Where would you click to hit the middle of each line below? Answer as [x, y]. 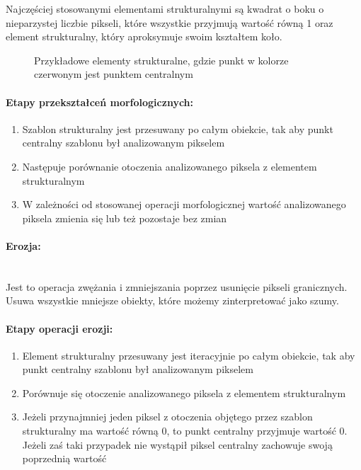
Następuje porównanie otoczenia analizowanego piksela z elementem [170, 166]
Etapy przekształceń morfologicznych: [100, 102]
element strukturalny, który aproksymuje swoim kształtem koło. [144, 36]
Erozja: [23, 245]
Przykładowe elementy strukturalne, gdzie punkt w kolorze [161, 60]
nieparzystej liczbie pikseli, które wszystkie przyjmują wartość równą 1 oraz [170, 22]
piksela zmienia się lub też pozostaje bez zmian [125, 218]
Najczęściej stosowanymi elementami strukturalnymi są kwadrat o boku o [165, 8]
